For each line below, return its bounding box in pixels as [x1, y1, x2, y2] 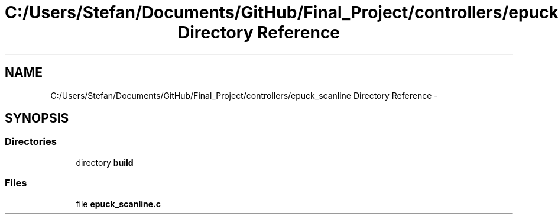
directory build [76, 157, 134, 168]
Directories [5, 136, 57, 148]
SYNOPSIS [5, 111, 69, 126]
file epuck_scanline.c [76, 198, 161, 209]
